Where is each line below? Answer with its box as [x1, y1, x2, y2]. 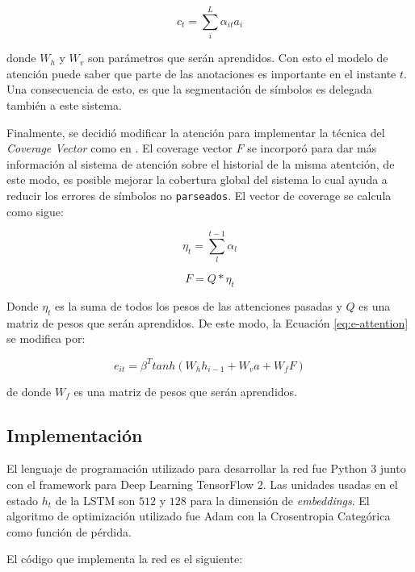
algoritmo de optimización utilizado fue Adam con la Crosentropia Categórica [6, 507, 391, 524]
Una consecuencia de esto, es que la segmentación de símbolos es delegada [6, 81, 372, 98]
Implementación [6, 422, 143, 447]
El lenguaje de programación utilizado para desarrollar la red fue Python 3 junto [6, 460, 406, 477]
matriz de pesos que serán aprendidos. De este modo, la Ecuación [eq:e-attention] [6, 314, 409, 331]
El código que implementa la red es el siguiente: [6, 550, 243, 567]
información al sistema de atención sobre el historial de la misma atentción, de [6, 155, 395, 172]
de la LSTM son [55, 491, 136, 508]
